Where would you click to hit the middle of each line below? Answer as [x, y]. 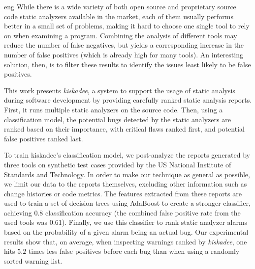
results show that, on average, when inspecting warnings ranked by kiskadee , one [126, 241]
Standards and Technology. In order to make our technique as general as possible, [127, 174]
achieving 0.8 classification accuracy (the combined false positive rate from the [122, 212]
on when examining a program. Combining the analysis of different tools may [121, 35]
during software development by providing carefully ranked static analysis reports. [128, 100]
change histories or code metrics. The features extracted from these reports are [123, 193]
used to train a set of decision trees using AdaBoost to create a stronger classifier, [127, 203]
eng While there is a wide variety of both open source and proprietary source [120, 6]
